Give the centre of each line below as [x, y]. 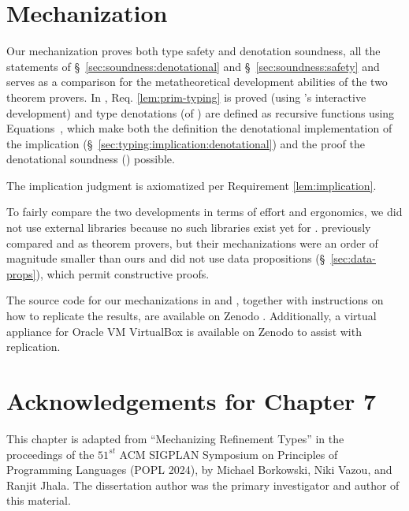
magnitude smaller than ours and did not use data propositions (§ [166, 258]
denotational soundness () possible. [91, 159]
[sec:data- [353, 258]
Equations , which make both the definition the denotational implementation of [199, 128]
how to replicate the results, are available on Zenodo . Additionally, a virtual [191, 316]
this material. [39, 500]
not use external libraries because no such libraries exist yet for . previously [189, 228]
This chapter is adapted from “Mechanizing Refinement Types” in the [175, 438]
